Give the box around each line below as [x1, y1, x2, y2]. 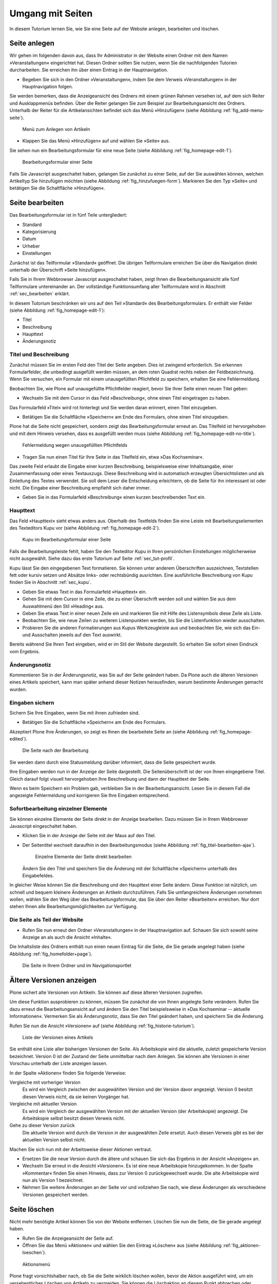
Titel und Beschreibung [9, 351, 69, 358]
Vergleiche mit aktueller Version [9, 1101, 77, 1107]
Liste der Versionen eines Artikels [22, 1034, 93, 1041]
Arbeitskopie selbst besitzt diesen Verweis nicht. [22, 1115, 125, 1121]
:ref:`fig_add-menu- [223, 107, 264, 114]
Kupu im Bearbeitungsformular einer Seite [22, 537, 111, 543]
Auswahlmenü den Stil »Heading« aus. [22, 603, 104, 609]
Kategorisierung [22, 229, 56, 235]
